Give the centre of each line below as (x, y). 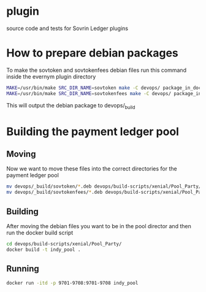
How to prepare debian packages (93, 53)
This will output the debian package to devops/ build (71, 106)
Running (23, 269)
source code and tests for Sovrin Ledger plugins (67, 28)
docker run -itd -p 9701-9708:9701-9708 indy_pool (72, 283)
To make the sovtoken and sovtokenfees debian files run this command (97, 70)
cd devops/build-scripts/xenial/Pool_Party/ (64, 244)
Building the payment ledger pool (93, 132)
